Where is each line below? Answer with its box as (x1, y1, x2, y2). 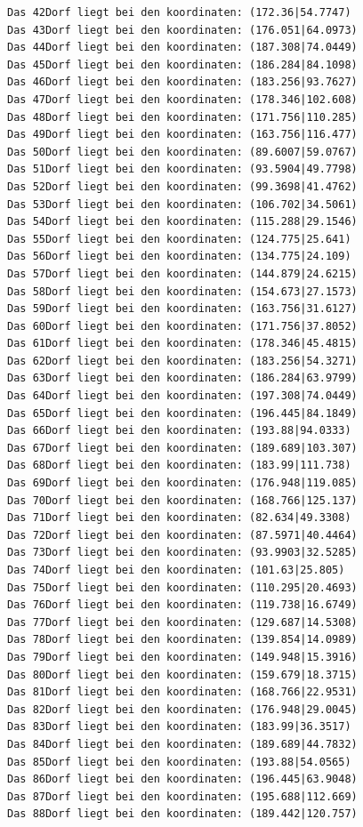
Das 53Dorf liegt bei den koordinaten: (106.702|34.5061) (7, 197, 358, 211)
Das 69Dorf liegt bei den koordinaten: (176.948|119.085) (7, 477, 358, 490)
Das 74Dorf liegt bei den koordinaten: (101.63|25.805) (7, 564, 345, 576)
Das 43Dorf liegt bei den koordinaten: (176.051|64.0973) (7, 23, 358, 36)
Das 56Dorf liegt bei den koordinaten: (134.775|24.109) (7, 250, 351, 263)
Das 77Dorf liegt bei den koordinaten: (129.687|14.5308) (7, 615, 358, 629)
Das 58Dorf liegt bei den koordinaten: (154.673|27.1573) (7, 285, 358, 298)
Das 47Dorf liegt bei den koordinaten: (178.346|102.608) (7, 92, 358, 106)
